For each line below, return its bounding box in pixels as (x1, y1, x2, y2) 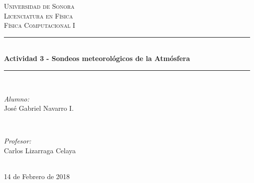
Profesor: (4, 136, 31, 146)
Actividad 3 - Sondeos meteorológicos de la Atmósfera (4, 53, 190, 63)
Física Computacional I (4, 20, 75, 30)
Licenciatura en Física (4, 10, 73, 20)
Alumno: (4, 93, 29, 103)
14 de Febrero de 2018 (4, 171, 70, 182)
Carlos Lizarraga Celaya (4, 145, 76, 155)
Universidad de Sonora (4, 1, 75, 11)
